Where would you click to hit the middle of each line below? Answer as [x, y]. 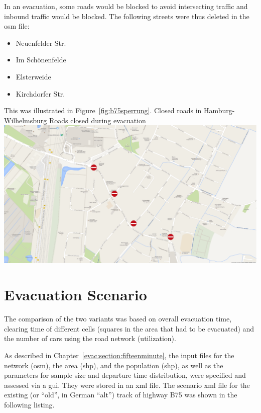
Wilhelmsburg [26, 120]
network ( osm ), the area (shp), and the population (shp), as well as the [114, 365]
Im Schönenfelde [41, 60]
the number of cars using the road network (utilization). [90, 338]
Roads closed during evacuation [97, 120]
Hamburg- [219, 110]
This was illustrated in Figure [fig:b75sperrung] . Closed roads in [103, 110]
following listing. [29, 404]
